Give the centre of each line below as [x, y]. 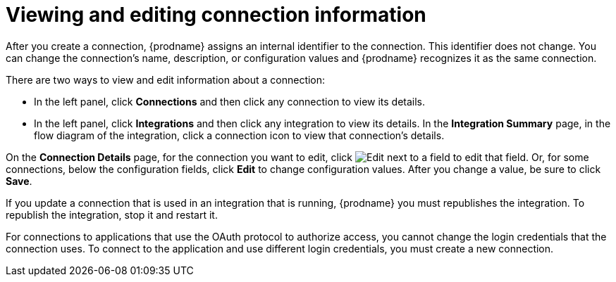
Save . [19, 181]
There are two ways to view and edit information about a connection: [166, 79]
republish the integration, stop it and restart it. [112, 214]
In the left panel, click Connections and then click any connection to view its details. [230, 101]
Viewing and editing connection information [216, 15]
